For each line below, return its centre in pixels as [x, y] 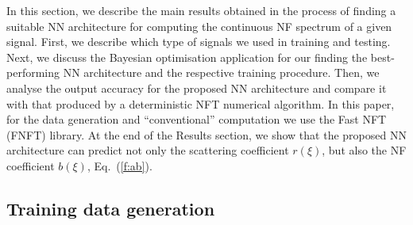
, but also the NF [364, 150]
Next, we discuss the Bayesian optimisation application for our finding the [187, 57]
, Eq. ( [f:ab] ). [120, 165]
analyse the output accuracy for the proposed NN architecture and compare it [197, 88]
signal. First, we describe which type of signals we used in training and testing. [199, 42]
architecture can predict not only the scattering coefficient [148, 150]
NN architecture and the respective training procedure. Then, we [221, 72]
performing [33, 72]
